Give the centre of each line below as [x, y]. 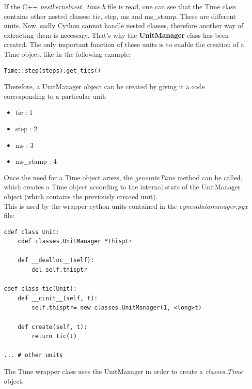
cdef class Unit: [32, 232]
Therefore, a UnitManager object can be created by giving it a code [104, 86]
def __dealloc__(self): [56, 260]
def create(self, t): [52, 327]
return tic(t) [54, 336]
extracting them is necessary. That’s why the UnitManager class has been [117, 35]
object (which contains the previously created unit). [81, 196]
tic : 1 [24, 112]
